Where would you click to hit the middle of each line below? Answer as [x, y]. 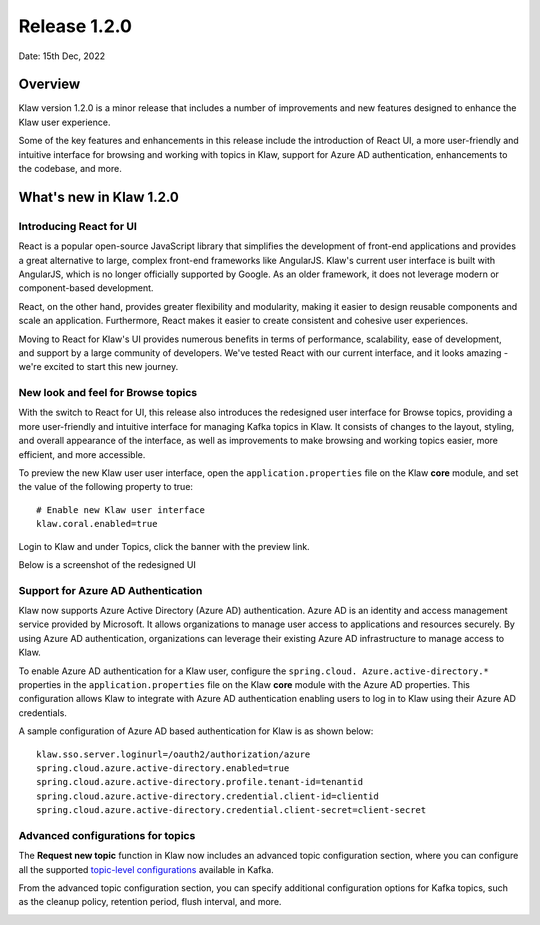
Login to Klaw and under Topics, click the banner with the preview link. [164, 546]
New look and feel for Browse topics [108, 393]
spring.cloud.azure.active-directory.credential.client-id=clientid [207, 796]
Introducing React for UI [77, 226]
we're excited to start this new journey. [98, 367]
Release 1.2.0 [75, 26]
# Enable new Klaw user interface [120, 509]
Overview [49, 84]
